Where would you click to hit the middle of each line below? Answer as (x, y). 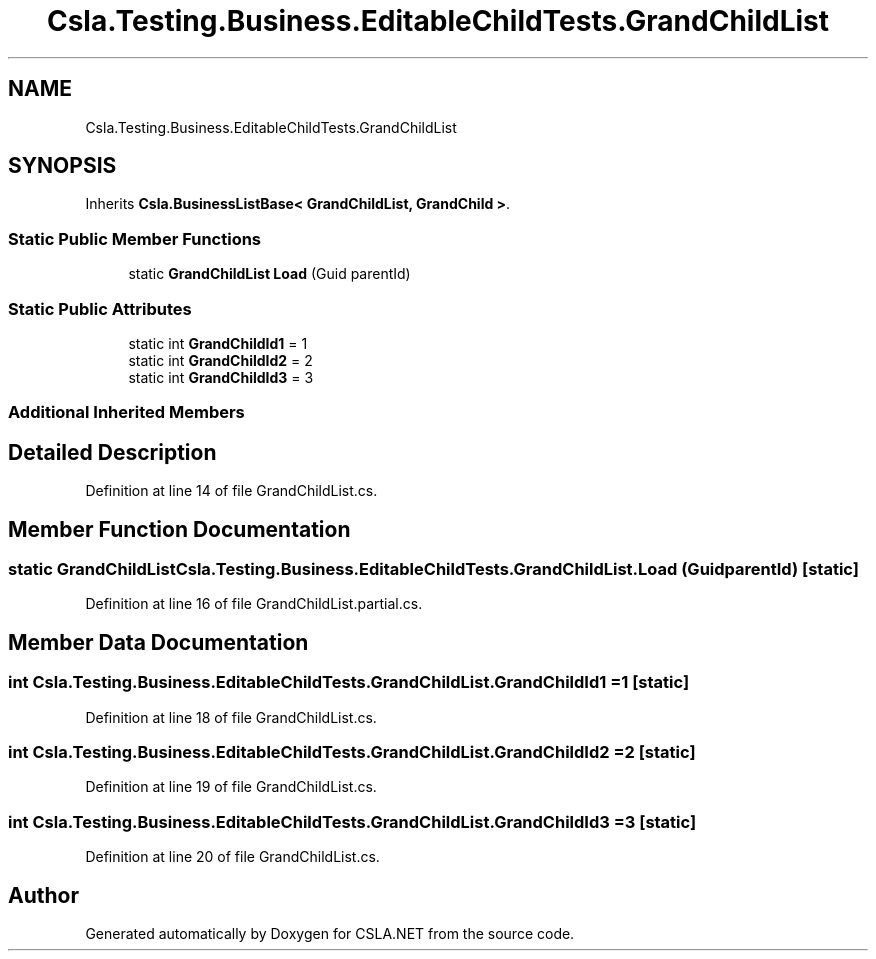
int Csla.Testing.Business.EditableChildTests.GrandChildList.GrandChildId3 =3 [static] (352, 821)
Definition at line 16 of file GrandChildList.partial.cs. (254, 604)
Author (43, 895)
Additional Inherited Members (126, 412)
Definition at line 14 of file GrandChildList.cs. (231, 491)
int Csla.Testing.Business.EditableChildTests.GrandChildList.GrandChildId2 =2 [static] (352, 751)
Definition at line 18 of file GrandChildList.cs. (231, 717)
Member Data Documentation (158, 642)
